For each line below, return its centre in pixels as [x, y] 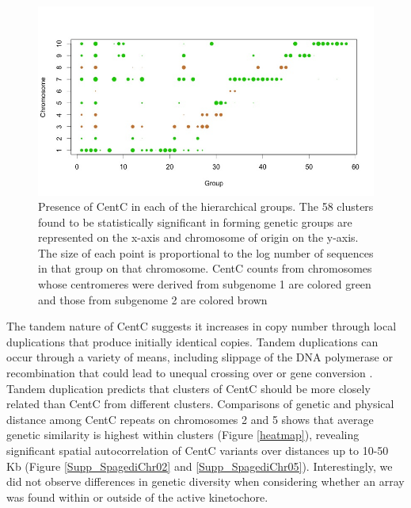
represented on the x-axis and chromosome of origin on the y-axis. [198, 237]
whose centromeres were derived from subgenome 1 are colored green [205, 284]
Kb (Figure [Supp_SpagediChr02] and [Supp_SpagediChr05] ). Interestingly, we [200, 466]
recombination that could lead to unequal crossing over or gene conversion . [190, 373]
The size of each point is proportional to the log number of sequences [206, 252]
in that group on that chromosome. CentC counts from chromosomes [205, 268]
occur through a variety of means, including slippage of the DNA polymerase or [200, 357]
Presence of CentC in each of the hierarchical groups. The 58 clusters [206, 206]
